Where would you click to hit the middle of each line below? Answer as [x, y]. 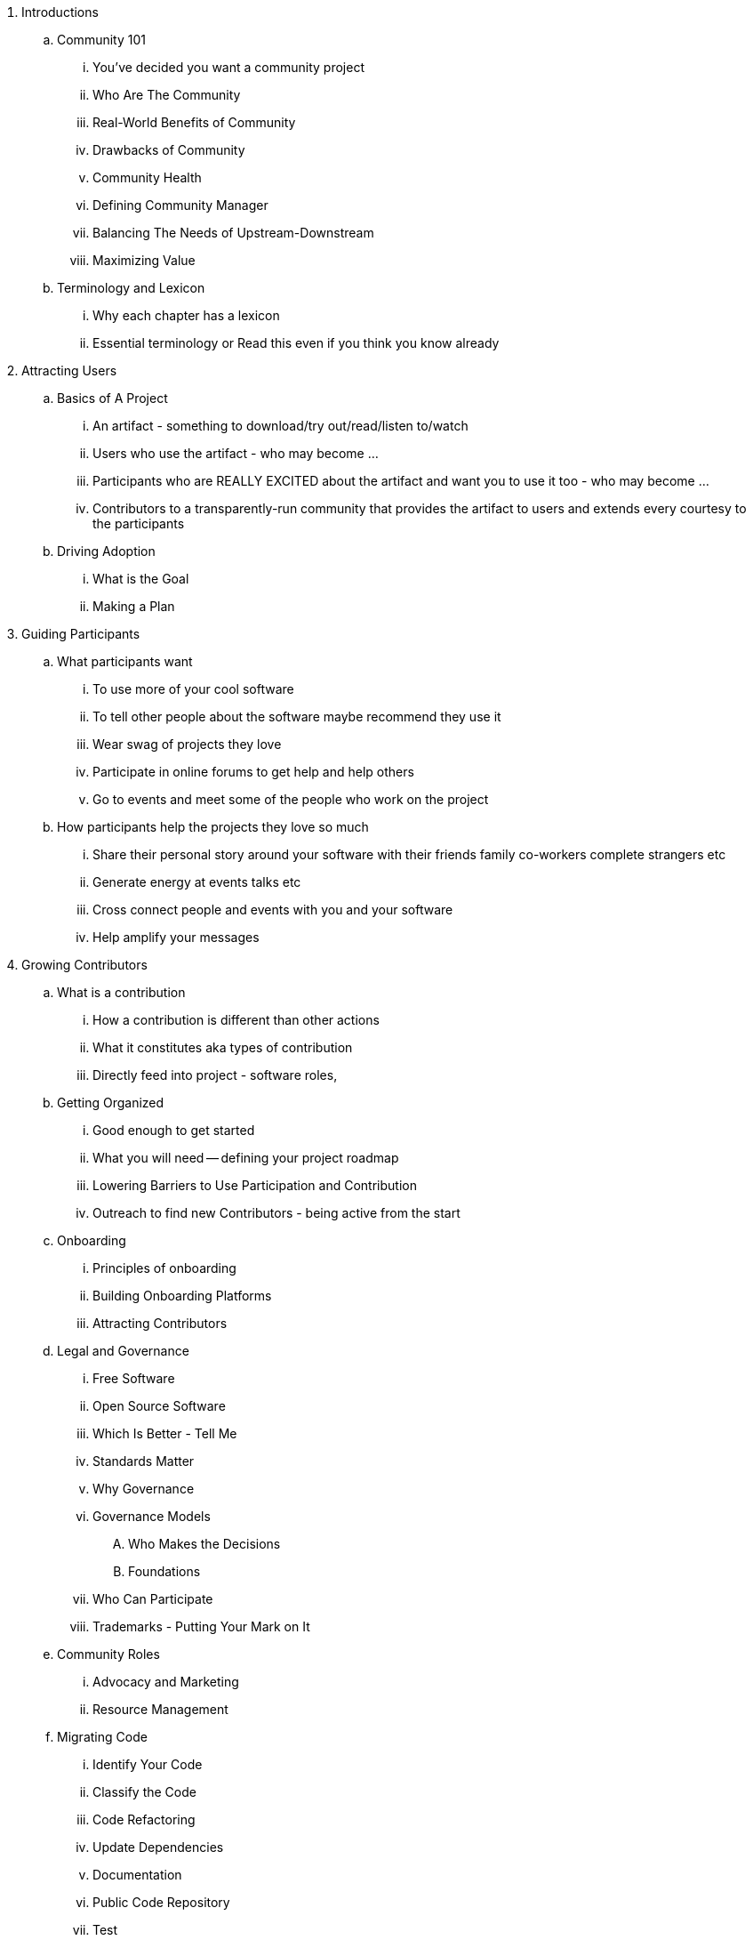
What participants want [125, 661]
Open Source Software [159, 1406]
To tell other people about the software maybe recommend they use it [297, 716]
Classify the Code [144, 1792]
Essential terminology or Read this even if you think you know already [296, 343]
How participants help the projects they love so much [213, 827]
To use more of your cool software [193, 689]
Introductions [60, 12]
